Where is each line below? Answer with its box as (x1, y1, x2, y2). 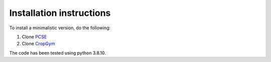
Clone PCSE (22, 34, 47, 40)
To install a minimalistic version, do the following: (9, 25, 111, 31)
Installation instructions (9, 7, 111, 18)
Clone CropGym (22, 41, 55, 47)
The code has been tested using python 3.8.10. (9, 50, 106, 56)
